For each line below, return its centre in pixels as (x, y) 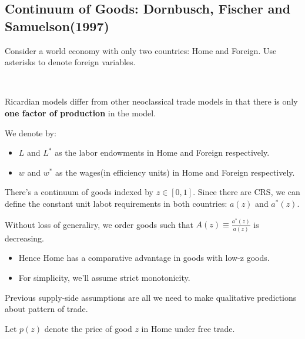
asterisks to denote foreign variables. (70, 62)
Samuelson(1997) (57, 26)
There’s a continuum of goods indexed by (79, 192)
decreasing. (25, 238)
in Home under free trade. (188, 328)
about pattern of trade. (46, 309)
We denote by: (31, 132)
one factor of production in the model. (81, 113)
